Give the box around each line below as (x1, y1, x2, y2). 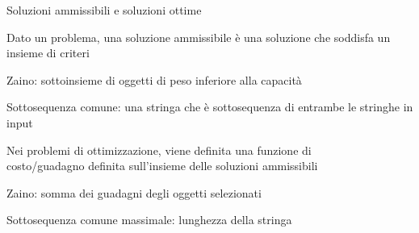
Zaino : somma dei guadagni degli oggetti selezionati (6, 184, 262, 201)
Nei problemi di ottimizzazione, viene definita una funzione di (6, 141, 312, 158)
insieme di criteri (6, 44, 90, 61)
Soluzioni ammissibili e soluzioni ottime (6, 2, 202, 18)
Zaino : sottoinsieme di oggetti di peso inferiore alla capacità (6, 71, 302, 88)
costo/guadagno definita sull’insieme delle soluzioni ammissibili (6, 157, 318, 174)
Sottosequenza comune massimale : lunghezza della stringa (6, 211, 292, 228)
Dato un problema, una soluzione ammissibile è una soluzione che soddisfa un (6, 28, 391, 45)
